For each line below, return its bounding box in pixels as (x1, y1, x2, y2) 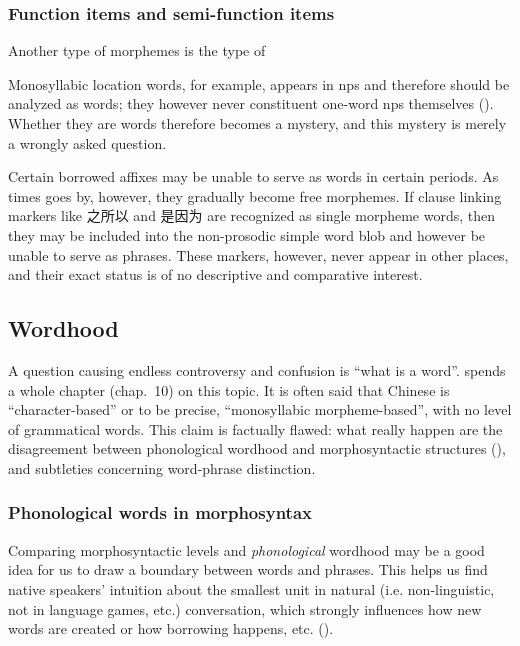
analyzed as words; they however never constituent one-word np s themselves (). (8, 93, 494, 114)
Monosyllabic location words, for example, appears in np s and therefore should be (8, 73, 510, 94)
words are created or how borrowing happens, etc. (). (8, 618, 334, 639)
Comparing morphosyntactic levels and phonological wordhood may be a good (8, 539, 485, 560)
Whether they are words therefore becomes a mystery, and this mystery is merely (8, 113, 507, 133)
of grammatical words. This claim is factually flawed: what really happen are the (8, 418, 503, 439)
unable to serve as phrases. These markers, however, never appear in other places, (8, 244, 509, 265)
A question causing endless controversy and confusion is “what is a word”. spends (8, 359, 506, 380)
